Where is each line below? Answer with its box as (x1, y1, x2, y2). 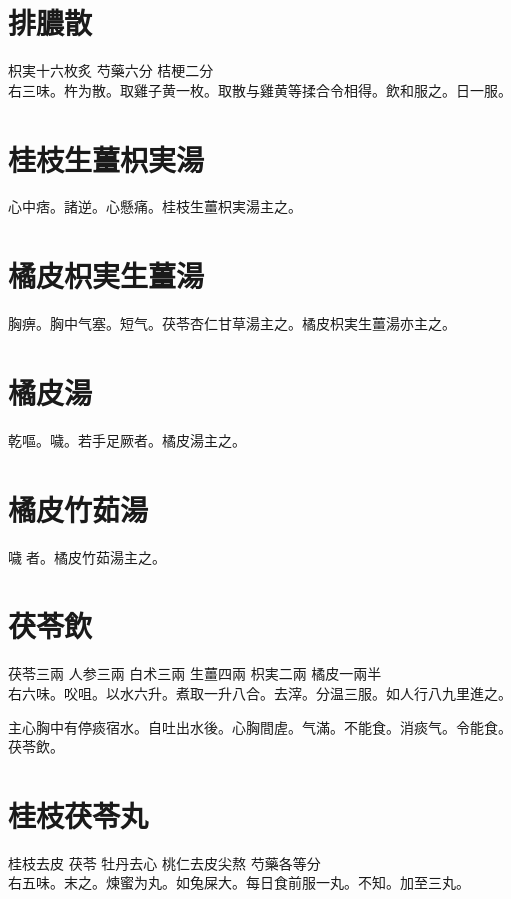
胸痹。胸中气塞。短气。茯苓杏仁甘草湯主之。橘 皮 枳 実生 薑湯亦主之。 (8, 313, 456, 334)
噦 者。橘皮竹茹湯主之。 (8, 546, 166, 567)
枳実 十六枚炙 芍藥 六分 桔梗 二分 (8, 60, 214, 81)
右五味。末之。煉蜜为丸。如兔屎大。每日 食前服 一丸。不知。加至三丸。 (8, 872, 470, 893)
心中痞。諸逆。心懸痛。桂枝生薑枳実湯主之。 (8, 196, 302, 217)
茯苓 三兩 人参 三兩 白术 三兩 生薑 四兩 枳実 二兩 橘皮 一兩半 (8, 663, 382, 684)
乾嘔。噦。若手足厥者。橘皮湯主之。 (8, 429, 246, 450)
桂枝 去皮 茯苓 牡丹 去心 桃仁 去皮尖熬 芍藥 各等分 (8, 852, 321, 873)
